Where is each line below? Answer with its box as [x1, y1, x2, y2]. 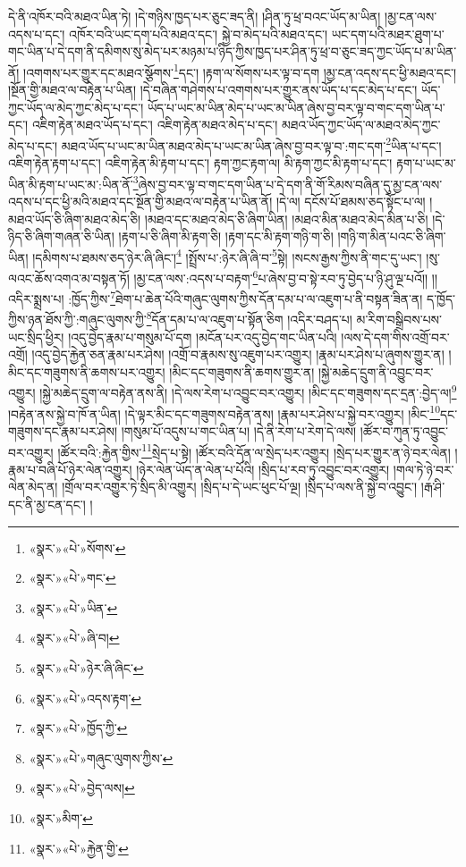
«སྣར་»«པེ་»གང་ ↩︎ [29, 568, 116, 587]
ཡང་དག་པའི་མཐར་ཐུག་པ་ [331, 24, 445, 43]
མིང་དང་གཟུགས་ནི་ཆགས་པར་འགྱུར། [8, 362, 165, 381]
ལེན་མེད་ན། [8, 477, 58, 496]
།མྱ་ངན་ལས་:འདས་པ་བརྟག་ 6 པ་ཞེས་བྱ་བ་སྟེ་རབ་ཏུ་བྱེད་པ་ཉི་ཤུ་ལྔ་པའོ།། [133, 265, 428, 287]
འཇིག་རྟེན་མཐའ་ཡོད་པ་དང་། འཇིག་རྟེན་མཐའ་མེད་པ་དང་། [31, 115, 278, 134]
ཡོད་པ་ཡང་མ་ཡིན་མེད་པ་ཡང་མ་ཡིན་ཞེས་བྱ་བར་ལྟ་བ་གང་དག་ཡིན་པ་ [147, 97, 445, 116]
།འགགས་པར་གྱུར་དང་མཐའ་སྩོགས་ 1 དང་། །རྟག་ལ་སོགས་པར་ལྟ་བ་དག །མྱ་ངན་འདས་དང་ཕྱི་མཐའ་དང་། [23, 60, 457, 81]
